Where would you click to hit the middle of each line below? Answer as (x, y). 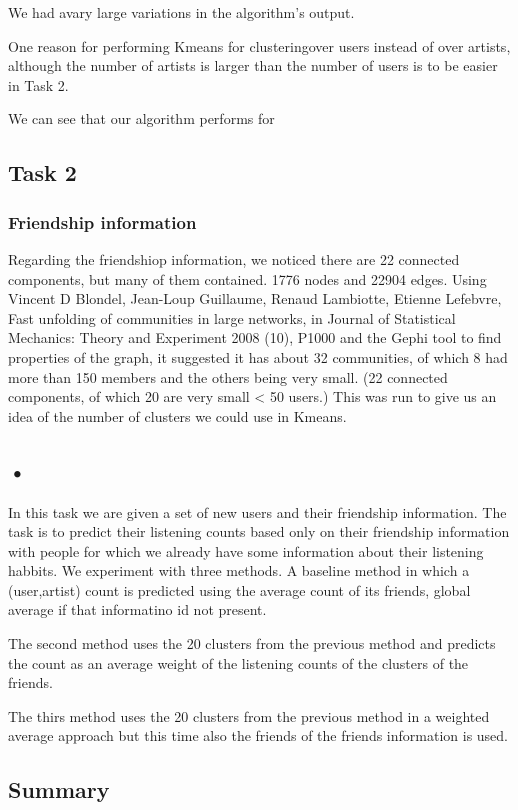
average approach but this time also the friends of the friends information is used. (258, 735)
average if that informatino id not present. (137, 609)
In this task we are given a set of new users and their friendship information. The (257, 511)
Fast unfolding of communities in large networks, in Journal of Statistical (232, 317)
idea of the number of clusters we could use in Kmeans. (177, 415)
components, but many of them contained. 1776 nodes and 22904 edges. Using (247, 278)
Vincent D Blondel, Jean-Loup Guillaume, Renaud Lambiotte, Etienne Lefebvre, (255, 298)
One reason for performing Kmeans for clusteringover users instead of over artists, (259, 45)
